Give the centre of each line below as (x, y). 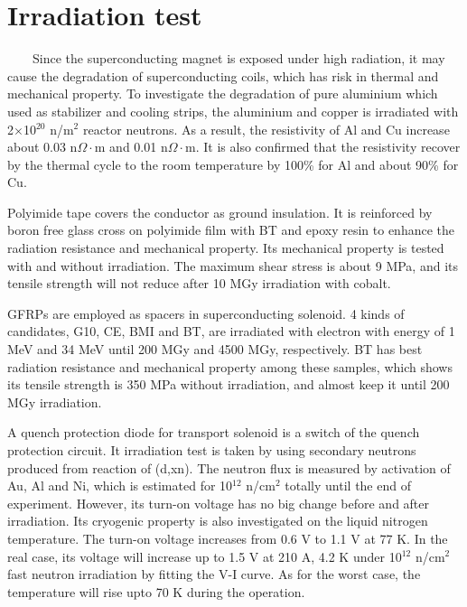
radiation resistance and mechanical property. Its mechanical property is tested (226, 248)
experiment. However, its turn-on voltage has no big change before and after (219, 503)
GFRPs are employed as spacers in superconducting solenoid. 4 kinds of (206, 313)
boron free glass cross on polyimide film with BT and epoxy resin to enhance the (231, 230)
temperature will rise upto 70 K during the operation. (156, 591)
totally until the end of (348, 486)
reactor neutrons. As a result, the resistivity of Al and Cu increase (266, 129)
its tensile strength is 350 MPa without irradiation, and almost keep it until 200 (229, 384)
